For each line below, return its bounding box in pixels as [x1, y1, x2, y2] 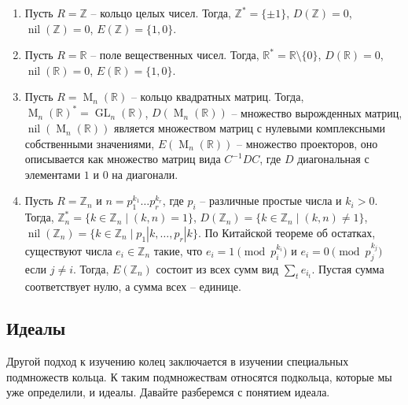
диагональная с [297, 150, 369, 167]
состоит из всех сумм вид [156, 260, 279, 277]
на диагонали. [112, 165, 178, 182]
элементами [24, 165, 81, 182]
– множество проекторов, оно [237, 135, 378, 151]
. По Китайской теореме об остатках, [197, 224, 376, 240]
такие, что [153, 242, 203, 258]
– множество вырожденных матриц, [231, 104, 402, 121]
